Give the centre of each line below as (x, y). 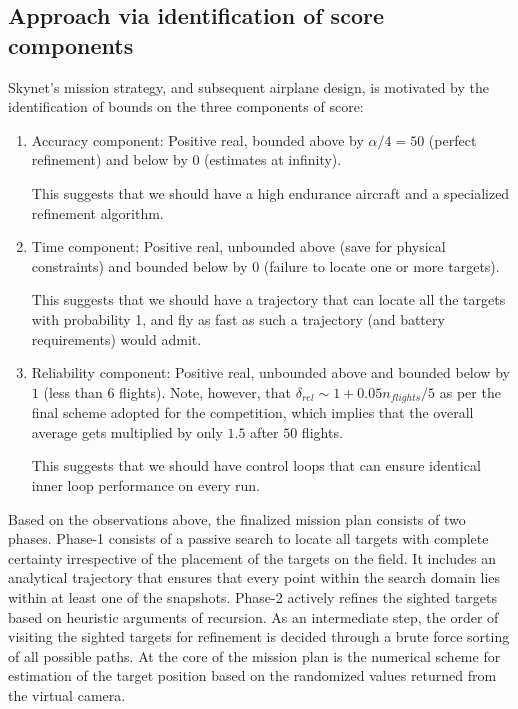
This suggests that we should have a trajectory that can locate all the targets (268, 299)
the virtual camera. (67, 694)
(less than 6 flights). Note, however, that (167, 391)
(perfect (452, 139)
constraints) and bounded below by (139, 265)
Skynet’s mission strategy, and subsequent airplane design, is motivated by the (248, 86)
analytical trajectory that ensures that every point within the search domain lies (254, 577)
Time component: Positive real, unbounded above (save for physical (238, 246)
